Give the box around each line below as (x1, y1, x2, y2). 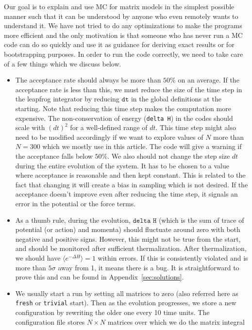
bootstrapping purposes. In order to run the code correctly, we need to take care (4, 49, 243, 59)
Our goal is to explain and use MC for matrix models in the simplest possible (4, 1, 235, 11)
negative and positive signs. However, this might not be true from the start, (15, 233, 241, 244)
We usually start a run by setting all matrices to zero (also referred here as (15, 288, 238, 298)
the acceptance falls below (15, 150, 93, 161)
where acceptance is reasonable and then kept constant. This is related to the (15, 170, 246, 180)
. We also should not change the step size (107, 150, 230, 161)
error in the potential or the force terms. (15, 198, 136, 208)
